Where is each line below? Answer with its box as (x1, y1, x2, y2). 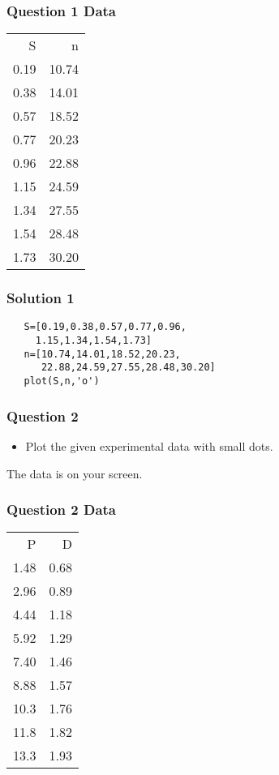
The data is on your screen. (6, 465, 143, 482)
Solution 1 (6, 288, 75, 308)
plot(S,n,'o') (24, 375, 100, 387)
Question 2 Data (6, 499, 116, 520)
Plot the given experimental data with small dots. (25, 437, 273, 454)
